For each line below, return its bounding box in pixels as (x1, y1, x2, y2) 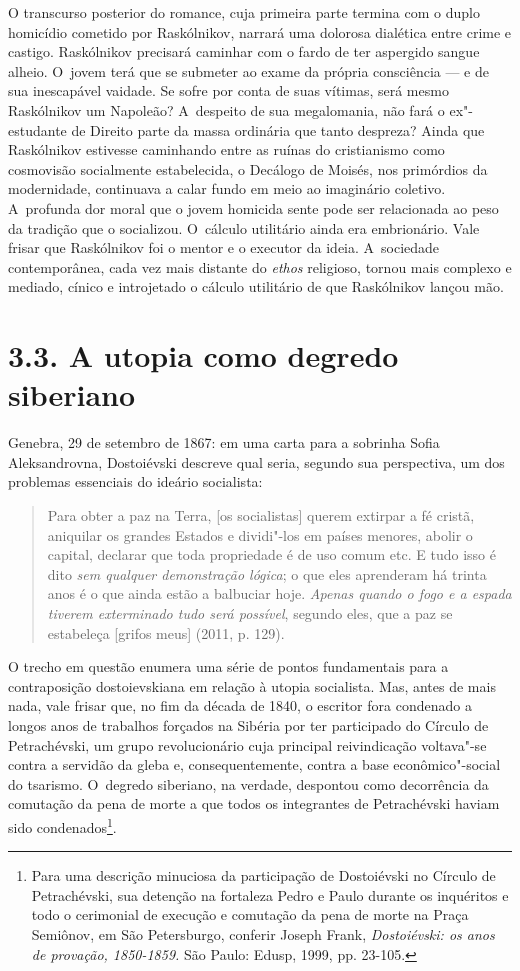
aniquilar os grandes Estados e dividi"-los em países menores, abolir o (47, 524, 473, 545)
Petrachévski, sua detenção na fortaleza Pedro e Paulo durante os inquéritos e (31, 884, 509, 905)
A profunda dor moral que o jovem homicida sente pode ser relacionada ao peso (8, 197, 499, 218)
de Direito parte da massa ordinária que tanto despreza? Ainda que (71, 119, 485, 140)
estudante (8, 119, 67, 140)
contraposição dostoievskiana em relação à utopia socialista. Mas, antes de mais (8, 675, 496, 696)
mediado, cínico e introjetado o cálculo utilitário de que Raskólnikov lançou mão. (8, 276, 504, 297)
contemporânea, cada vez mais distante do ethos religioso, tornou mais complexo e (8, 256, 512, 277)
